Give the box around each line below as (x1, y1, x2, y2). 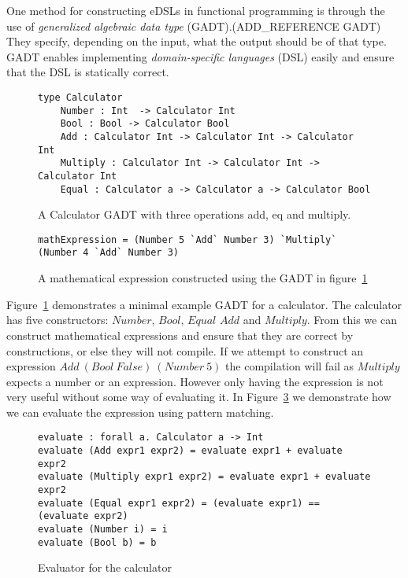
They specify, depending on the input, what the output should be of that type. (6, 33, 387, 50)
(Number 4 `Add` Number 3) (38, 247, 179, 259)
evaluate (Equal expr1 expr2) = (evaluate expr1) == (38, 497, 320, 509)
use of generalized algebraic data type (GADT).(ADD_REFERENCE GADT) (6, 17, 381, 34)
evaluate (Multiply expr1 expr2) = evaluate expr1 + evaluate (38, 471, 371, 483)
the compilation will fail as (225, 358, 354, 374)
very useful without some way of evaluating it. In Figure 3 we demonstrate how (6, 388, 391, 405)
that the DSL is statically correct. (6, 64, 169, 80)
